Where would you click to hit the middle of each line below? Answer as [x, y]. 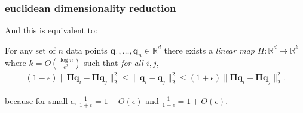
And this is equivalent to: [51, 30]
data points [87, 50]
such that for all [114, 62]
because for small [36, 100]
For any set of [30, 50]
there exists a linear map [209, 50]
